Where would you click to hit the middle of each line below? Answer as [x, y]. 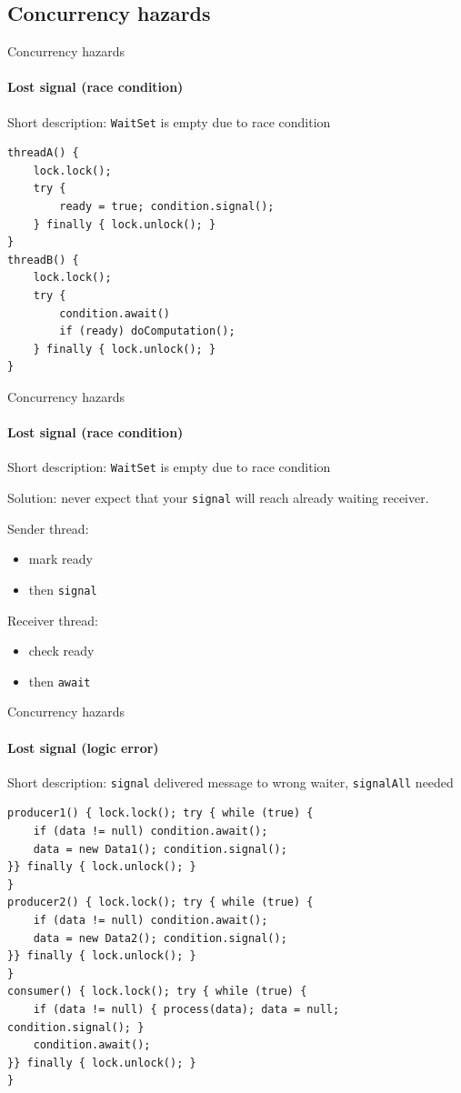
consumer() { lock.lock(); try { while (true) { [157, 992]
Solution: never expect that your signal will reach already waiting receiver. [218, 498]
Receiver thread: [53, 620]
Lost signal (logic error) [83, 747]
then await [60, 681]
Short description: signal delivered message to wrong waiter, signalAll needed [230, 782]
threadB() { [43, 260]
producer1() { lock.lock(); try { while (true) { [160, 813]
